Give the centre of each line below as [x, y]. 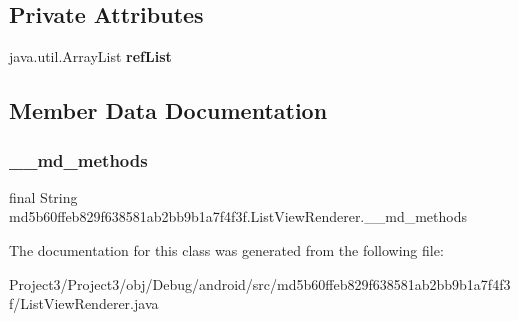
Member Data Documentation [168, 110]
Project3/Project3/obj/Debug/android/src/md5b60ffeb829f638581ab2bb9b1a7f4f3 [260, 283]
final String [43, 196]
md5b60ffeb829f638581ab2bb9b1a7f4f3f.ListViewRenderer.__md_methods [238, 216]
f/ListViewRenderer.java [84, 303]
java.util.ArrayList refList [90, 56]
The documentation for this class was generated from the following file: [226, 249]
